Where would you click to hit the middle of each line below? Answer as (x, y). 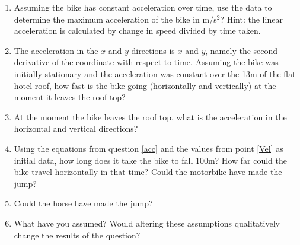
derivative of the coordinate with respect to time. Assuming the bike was (146, 62)
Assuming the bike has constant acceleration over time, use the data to (143, 7)
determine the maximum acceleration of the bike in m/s (115, 19)
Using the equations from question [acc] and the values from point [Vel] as (149, 148)
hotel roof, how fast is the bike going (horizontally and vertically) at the (145, 85)
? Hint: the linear (251, 19)
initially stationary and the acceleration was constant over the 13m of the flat (155, 73)
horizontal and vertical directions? (76, 128)
